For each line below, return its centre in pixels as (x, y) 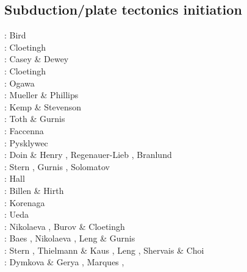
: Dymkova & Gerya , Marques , (64, 262)
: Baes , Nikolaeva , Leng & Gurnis (70, 238)
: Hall (15, 178)
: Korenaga (25, 202)
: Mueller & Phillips (41, 95)
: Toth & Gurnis (35, 119)
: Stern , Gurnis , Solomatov (57, 166)
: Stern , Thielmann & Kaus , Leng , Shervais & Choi (104, 250)
